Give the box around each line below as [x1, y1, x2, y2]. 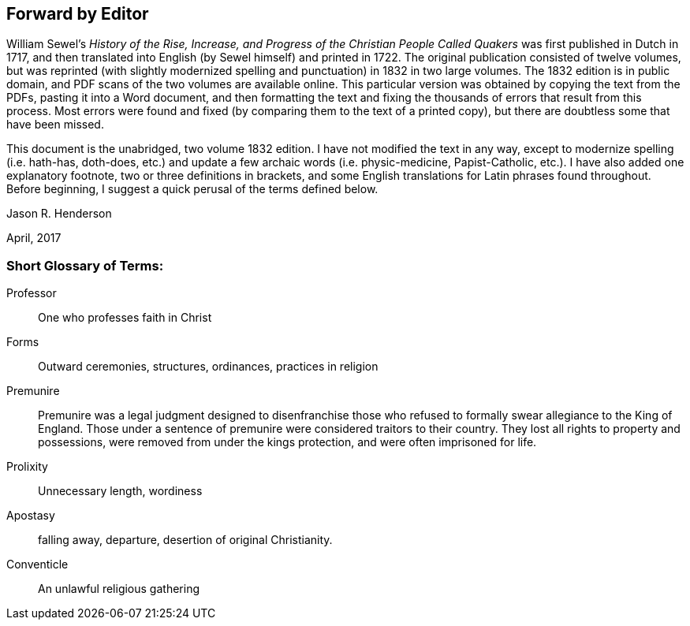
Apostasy [6, 509, 55, 523]
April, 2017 [6, 231, 62, 245]
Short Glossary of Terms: [6, 257, 164, 274]
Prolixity [6, 460, 48, 474]
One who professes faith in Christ [38, 311, 212, 325]
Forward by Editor [6, 4, 149, 24]
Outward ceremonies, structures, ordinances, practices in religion [38, 360, 379, 374]
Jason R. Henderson [6, 207, 112, 221]
